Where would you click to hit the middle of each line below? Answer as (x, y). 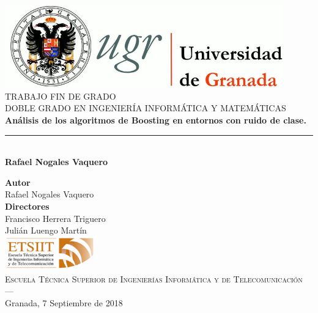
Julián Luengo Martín (46, 230)
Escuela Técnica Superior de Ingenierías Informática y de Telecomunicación (154, 278)
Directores (27, 206)
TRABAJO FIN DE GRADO (61, 96)
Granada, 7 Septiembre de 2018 (64, 302)
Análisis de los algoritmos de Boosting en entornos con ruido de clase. (156, 120)
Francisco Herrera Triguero (55, 218)
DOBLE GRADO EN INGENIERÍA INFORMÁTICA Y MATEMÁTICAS (146, 108)
